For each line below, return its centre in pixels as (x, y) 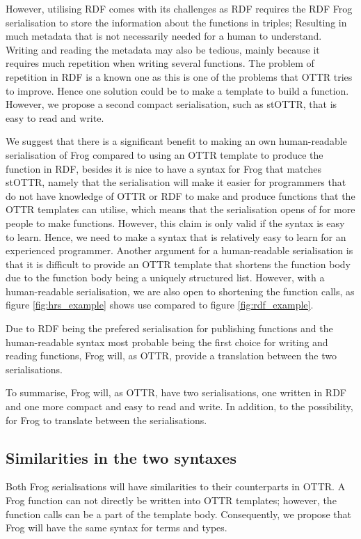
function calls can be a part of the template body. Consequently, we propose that (178, 514)
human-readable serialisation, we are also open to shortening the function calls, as (180, 291)
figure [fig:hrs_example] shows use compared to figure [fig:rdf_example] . (160, 305)
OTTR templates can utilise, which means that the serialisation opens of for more (180, 209)
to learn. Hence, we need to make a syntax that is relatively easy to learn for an (176, 236)
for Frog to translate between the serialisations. (106, 420)
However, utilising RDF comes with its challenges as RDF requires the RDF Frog (179, 8)
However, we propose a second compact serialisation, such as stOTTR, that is (171, 104)
